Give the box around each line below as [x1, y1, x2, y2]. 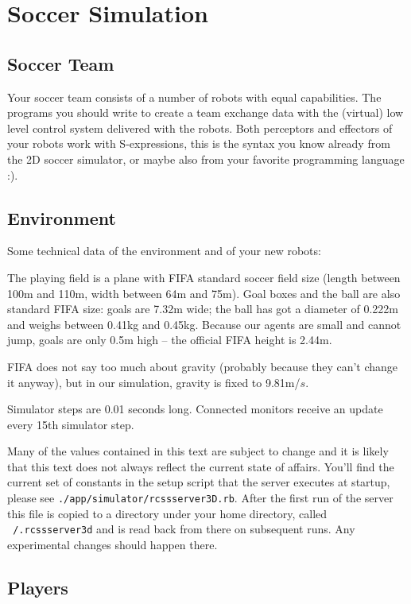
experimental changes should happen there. [7, 536, 218, 552]
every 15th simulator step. [7, 416, 134, 432]
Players [7, 575, 68, 599]
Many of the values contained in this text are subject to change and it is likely [7, 443, 389, 459]
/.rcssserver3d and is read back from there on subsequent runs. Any [13, 521, 355, 537]
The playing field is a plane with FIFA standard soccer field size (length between [7, 269, 401, 285]
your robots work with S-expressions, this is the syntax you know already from [7, 135, 390, 152]
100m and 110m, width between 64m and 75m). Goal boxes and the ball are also [7, 285, 401, 301]
